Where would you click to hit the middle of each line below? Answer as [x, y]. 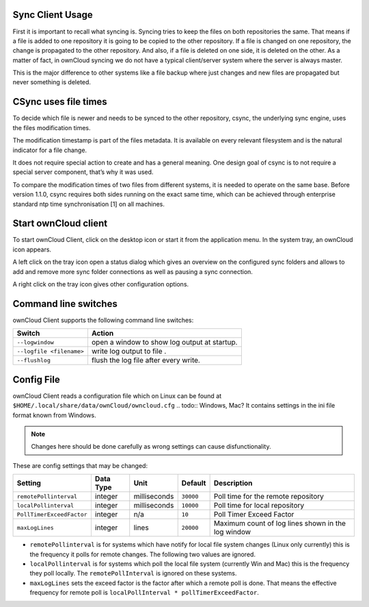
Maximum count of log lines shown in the [280, 523]
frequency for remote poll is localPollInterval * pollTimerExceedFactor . [144, 593]
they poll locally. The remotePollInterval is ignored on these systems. [133, 573]
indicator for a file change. [50, 150]
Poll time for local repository [259, 506]
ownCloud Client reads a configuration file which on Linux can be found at [117, 396]
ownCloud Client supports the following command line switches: [103, 320]
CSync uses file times [60, 102]
